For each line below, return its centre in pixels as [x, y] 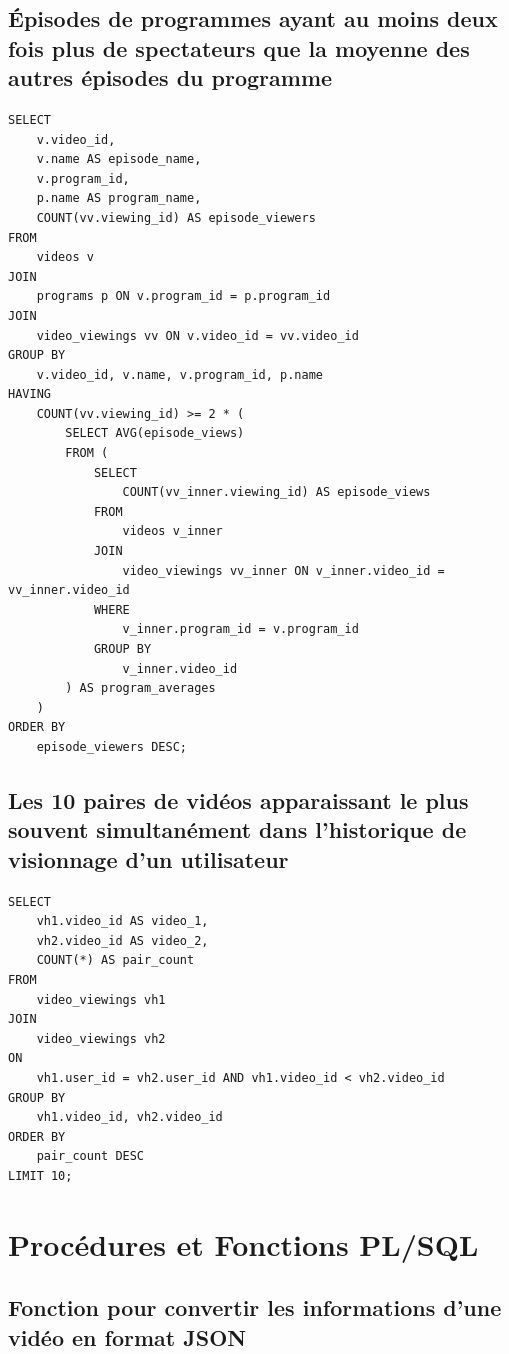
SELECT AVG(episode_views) [155, 433]
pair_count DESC [90, 1156]
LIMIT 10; [40, 1175]
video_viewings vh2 [101, 1038]
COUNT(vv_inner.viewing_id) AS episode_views [276, 492]
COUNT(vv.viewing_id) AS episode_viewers [176, 217]
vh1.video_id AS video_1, [122, 921]
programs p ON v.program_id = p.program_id [183, 296]
